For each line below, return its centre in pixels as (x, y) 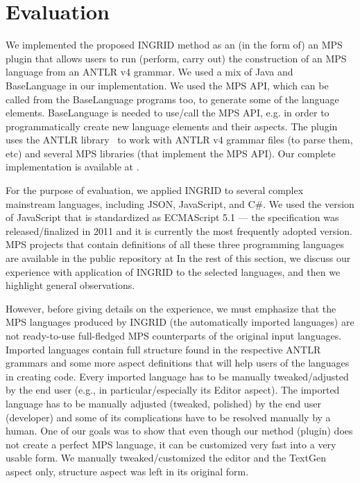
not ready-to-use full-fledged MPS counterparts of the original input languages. (174, 335)
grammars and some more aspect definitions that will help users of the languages (178, 363)
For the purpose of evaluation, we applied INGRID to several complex (155, 190)
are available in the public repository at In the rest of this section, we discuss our (178, 258)
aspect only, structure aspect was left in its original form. (127, 471)
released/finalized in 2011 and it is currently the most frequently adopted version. (179, 230)
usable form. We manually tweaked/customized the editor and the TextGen (166, 458)
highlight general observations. (70, 285)
